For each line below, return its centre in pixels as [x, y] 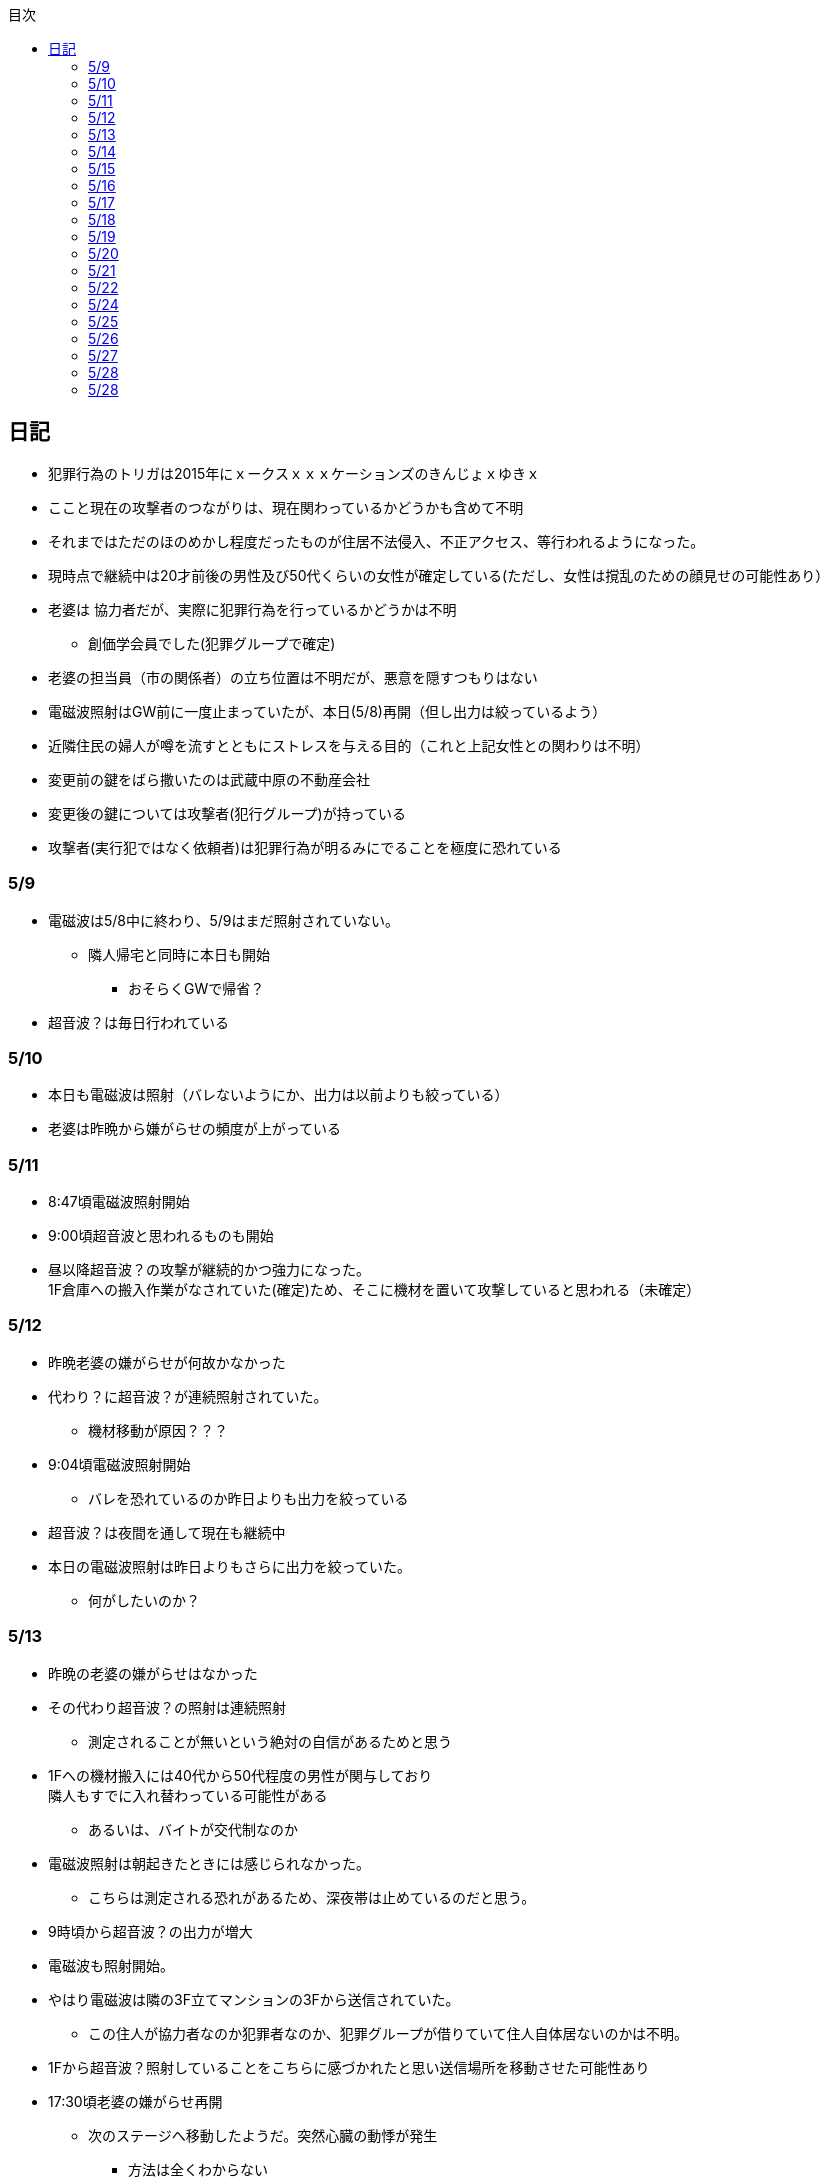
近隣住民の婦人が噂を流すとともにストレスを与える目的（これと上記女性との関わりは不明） [349, 745]
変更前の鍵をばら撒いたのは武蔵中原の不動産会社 [209, 779]
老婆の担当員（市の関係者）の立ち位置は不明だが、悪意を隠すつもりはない [293, 677]
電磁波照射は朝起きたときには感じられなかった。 [209, 1863]
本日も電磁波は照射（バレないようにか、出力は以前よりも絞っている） [278, 1095]
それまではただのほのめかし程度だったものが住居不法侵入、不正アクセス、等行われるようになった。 [376, 541]
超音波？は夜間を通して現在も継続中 [167, 1532]
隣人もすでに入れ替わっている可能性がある [188, 1795]
